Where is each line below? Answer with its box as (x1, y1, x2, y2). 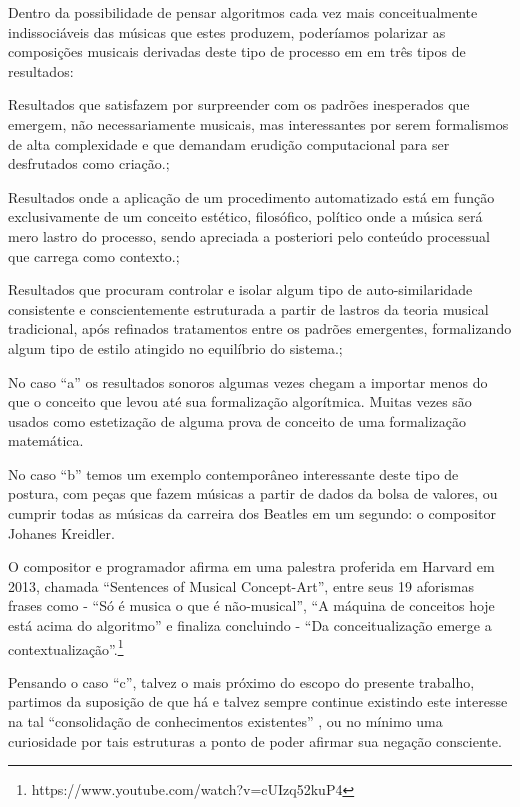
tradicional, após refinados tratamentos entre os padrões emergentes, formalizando (8, 318, 512, 339)
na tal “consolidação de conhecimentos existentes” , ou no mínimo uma (8, 711, 443, 732)
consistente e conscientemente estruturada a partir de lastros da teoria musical (8, 298, 489, 319)
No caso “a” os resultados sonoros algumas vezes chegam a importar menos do (8, 371, 488, 392)
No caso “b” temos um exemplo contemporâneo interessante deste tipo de (8, 463, 459, 484)
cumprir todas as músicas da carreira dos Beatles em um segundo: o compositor (8, 503, 496, 524)
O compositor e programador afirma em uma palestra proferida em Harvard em (8, 556, 495, 577)
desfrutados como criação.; (8, 153, 170, 174)
